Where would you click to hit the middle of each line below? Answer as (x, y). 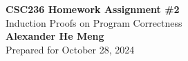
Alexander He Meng (55, 36)
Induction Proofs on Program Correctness (94, 22)
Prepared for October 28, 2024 (70, 49)
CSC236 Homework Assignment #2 (93, 9)
